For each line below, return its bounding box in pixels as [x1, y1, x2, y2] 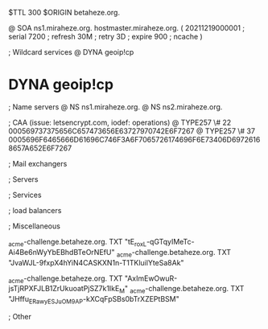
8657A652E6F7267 [8, 143, 72, 153]
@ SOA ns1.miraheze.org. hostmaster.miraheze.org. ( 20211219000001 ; [8, 23, 245, 32]
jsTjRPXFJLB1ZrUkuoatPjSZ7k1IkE [8, 284, 120, 294]
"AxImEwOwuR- [124, 273, 178, 283]
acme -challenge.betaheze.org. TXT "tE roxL [8, 236, 147, 249]
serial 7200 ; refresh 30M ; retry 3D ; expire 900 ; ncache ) [8, 32, 203, 41]
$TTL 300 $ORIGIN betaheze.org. [8, 8, 121, 17]
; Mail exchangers [8, 158, 68, 168]
